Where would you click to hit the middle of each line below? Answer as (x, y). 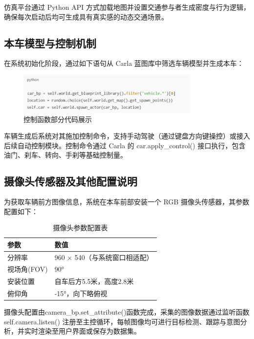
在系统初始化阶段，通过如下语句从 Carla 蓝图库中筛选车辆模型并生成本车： (124, 63)
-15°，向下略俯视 (81, 293)
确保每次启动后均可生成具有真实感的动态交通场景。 (86, 16)
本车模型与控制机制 (50, 43)
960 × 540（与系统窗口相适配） (104, 257)
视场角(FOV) (28, 269)
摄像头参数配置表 (80, 228)
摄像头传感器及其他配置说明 (71, 181)
